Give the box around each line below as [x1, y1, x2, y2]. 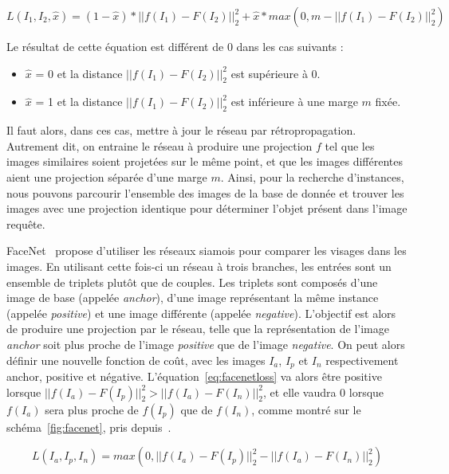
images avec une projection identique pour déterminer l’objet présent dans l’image [6, 200, 408, 217]
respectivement [325, 351, 399, 368]
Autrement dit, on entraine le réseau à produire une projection [6, 137, 313, 154]
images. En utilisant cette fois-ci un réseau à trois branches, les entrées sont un [6, 257, 392, 274]
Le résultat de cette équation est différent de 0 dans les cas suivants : [6, 38, 344, 54]
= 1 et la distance [35, 93, 123, 110]
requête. [6, 215, 45, 232]
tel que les [325, 137, 375, 154]
